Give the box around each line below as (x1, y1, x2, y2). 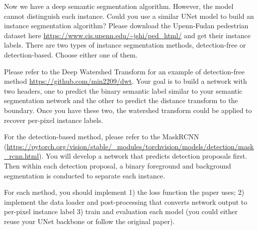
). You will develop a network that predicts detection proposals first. (39, 151, 247, 161)
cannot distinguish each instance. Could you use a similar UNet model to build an (4, 10, 254, 21)
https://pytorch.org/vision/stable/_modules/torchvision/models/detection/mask (6, 141, 254, 151)
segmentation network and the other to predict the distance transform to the (4, 95, 238, 106)
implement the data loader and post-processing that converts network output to (4, 196, 248, 207)
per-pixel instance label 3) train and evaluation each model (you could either (4, 206, 238, 217)
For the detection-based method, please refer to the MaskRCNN (4, 131, 199, 142)
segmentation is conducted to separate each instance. (4, 170, 165, 180)
